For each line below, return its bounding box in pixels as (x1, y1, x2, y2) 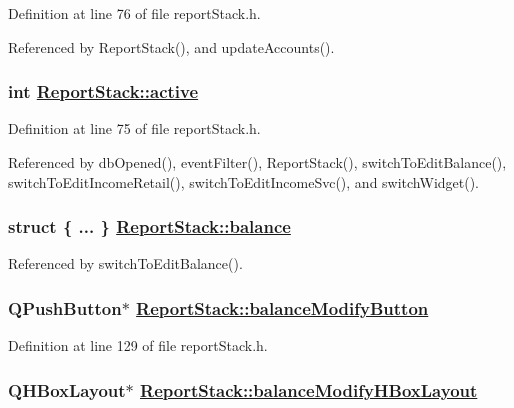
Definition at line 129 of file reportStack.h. (8, 335, 268, 356)
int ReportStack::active (8, 79, 199, 104)
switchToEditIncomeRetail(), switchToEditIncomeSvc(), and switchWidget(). (8, 171, 480, 192)
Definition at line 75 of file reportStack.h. (8, 118, 261, 139)
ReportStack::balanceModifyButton (136, 295, 429, 320)
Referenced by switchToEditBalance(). (8, 253, 243, 274)
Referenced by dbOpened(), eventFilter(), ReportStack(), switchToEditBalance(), (8, 152, 507, 172)
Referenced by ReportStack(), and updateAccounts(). (8, 36, 335, 57)
